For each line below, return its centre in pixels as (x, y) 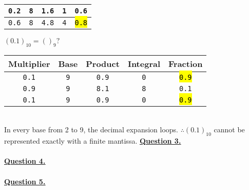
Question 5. (25, 181)
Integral (144, 63)
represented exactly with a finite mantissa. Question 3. (93, 141)
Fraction (186, 63)
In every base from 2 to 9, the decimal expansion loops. (91, 129)
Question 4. (25, 161)
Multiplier (29, 63)
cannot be (229, 129)
